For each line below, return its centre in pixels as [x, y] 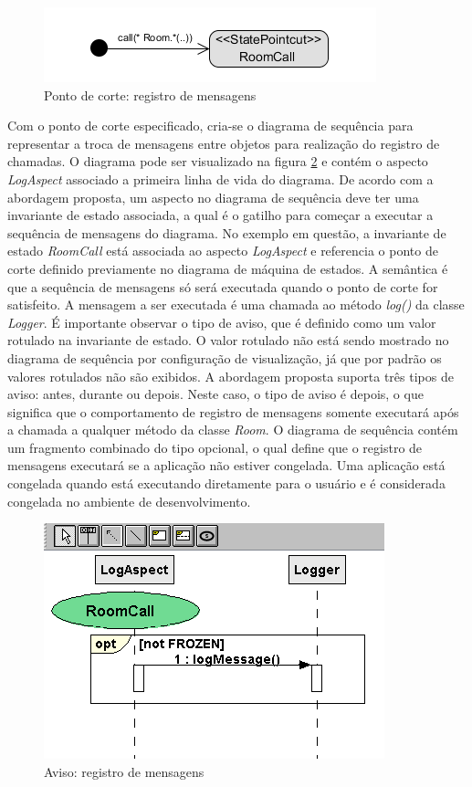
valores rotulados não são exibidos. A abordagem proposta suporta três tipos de [231, 376]
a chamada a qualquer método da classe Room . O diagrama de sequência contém [233, 430]
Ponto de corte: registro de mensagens [150, 94]
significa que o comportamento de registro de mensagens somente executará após [233, 411]
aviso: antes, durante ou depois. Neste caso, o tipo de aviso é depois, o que [215, 394]
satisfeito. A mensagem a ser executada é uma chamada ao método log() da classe [236, 304]
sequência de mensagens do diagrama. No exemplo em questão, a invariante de [227, 232]
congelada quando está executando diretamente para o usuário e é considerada [226, 483]
